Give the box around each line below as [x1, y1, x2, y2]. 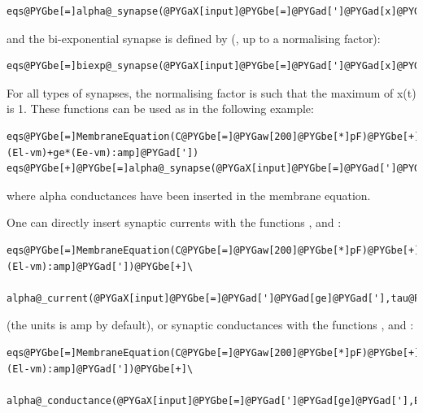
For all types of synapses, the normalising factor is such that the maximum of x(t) [7, 84, 416, 101]
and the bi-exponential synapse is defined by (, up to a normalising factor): [7, 29, 381, 46]
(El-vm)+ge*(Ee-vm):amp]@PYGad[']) [7, 146, 199, 159]
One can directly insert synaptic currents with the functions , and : [7, 214, 342, 231]
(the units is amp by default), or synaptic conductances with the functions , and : [7, 316, 414, 333]
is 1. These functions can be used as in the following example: [7, 100, 314, 117]
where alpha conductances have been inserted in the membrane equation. [7, 186, 371, 203]
